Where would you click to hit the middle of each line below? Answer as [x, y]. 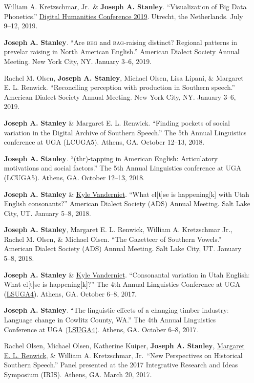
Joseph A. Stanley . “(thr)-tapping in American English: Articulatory [111, 158]
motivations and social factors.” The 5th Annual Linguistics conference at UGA [123, 168]
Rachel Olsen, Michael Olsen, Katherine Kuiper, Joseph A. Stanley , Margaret [124, 346]
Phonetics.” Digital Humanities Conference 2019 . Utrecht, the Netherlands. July [124, 16]
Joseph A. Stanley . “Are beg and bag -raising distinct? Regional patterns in [121, 42]
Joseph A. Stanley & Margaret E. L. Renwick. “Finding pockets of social [117, 122]
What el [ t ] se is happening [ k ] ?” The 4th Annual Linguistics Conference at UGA [122, 284]
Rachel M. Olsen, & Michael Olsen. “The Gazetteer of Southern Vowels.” [113, 239]
